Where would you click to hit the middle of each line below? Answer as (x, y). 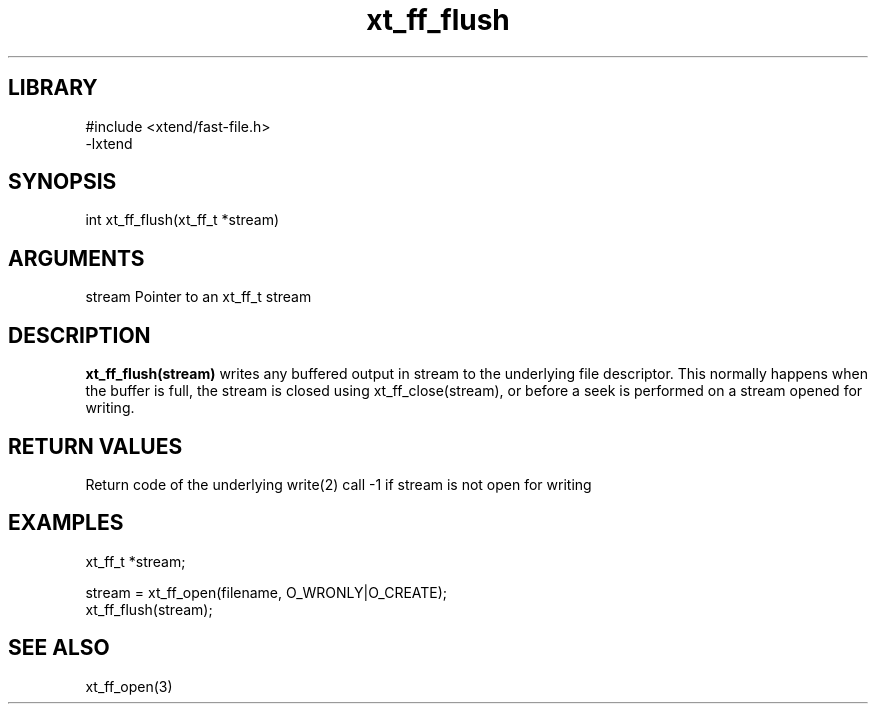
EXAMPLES (66, 523)
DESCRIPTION (79, 335)
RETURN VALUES (95, 446)
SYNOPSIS (62, 182)
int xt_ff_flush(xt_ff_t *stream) (182, 220)
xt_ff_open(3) (129, 686)
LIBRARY (53, 88)
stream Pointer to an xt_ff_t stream (198, 297)
